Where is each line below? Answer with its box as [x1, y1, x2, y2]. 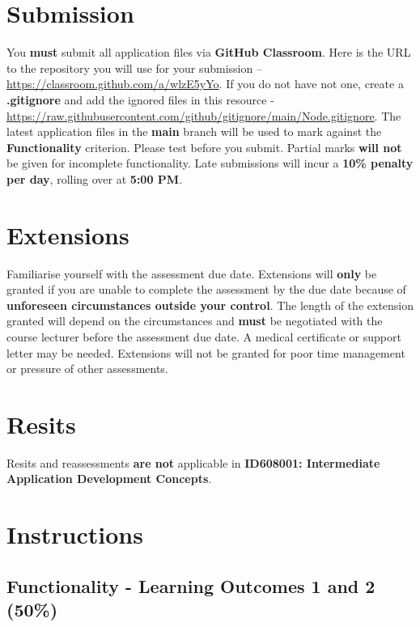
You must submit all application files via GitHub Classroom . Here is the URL [6, 44, 411, 61]
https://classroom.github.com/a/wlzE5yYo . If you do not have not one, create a [6, 75, 404, 92]
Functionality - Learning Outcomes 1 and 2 [6, 573, 375, 598]
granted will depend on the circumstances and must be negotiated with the [6, 312, 383, 329]
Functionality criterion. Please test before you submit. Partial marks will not [6, 138, 402, 155]
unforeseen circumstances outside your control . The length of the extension [6, 296, 414, 313]
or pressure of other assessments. [6, 360, 168, 377]
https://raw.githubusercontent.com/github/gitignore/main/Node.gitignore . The [6, 107, 401, 124]
